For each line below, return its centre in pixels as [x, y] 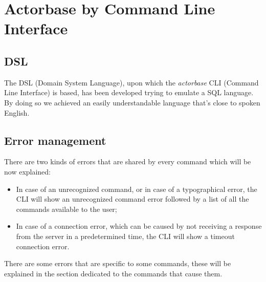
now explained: [28, 171]
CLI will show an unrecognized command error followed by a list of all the [132, 199]
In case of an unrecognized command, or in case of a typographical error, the [137, 189]
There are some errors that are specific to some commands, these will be [118, 263]
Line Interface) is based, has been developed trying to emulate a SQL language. [129, 92]
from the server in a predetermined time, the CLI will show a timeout [125, 236]
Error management [55, 140]
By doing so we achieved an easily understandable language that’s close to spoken [132, 102]
